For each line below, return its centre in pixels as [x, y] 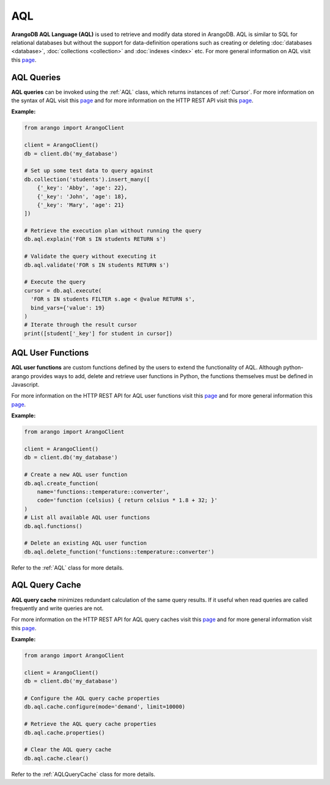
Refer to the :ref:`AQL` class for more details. [68, 567]
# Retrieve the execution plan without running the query [113, 231]
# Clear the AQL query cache [68, 750]
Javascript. [25, 385]
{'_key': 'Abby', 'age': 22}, [82, 188]
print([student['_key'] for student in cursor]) [98, 333]
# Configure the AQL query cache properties [92, 698]
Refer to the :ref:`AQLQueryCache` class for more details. [83, 774]
